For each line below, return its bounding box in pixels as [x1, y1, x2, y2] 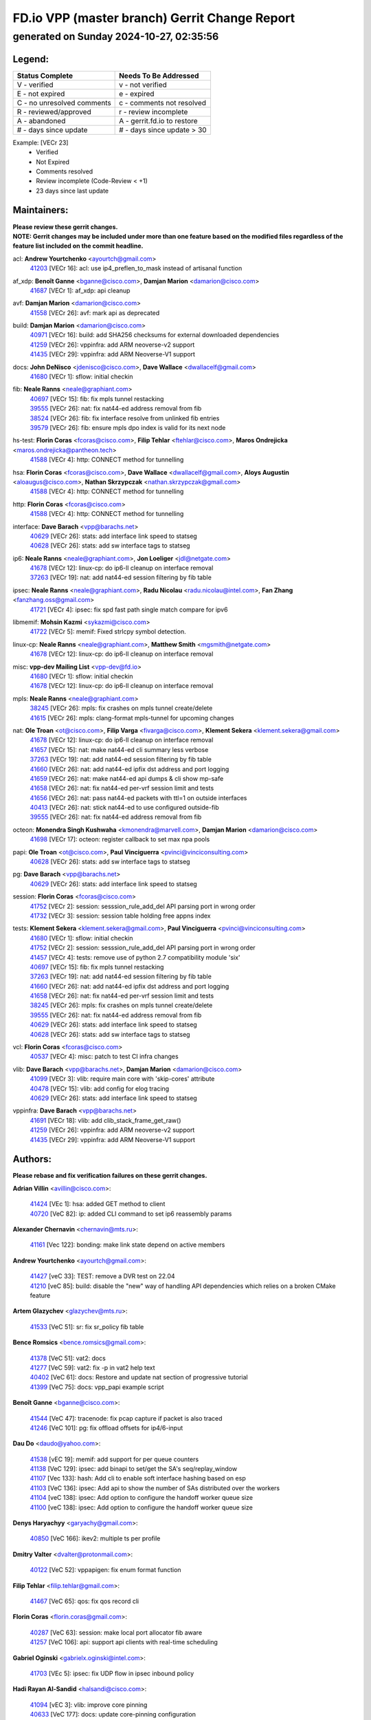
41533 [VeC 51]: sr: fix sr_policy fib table [30, 1322, 144, 1331]
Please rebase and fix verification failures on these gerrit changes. [12, 1172, 207, 1180]
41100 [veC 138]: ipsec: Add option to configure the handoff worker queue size [30, 1503, 254, 1512]
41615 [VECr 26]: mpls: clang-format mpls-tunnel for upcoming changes [30, 713, 234, 722]
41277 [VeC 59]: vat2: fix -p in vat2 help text [30, 1363, 155, 1372]
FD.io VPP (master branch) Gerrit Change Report [12, 10, 295, 25]
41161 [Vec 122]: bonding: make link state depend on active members [30, 1240, 225, 1249]
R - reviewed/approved [16, 107, 92, 116]
